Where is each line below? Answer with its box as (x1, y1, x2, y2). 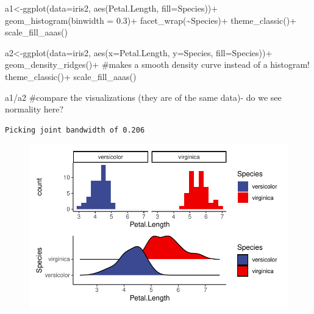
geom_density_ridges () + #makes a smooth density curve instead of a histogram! (5, 58, 310, 71)
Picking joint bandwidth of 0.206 (5, 125, 145, 134)
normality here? (5, 103, 64, 115)
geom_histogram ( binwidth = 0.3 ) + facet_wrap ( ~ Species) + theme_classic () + (5, 13, 297, 26)
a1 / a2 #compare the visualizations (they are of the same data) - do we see (5, 90, 282, 103)
